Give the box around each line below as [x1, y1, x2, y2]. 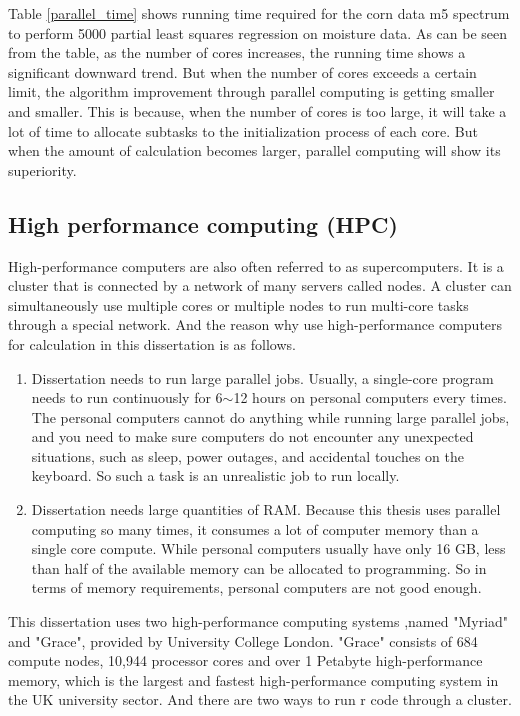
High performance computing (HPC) [8, 208, 398, 239]
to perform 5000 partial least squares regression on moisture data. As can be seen [8, 22, 508, 43]
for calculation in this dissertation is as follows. [8, 333, 296, 354]
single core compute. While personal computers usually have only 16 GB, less [31, 538, 506, 559]
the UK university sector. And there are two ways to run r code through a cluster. [8, 689, 512, 710]
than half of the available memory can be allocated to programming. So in [31, 557, 487, 578]
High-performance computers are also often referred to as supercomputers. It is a [8, 255, 504, 276]
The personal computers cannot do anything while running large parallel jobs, [31, 406, 510, 427]
